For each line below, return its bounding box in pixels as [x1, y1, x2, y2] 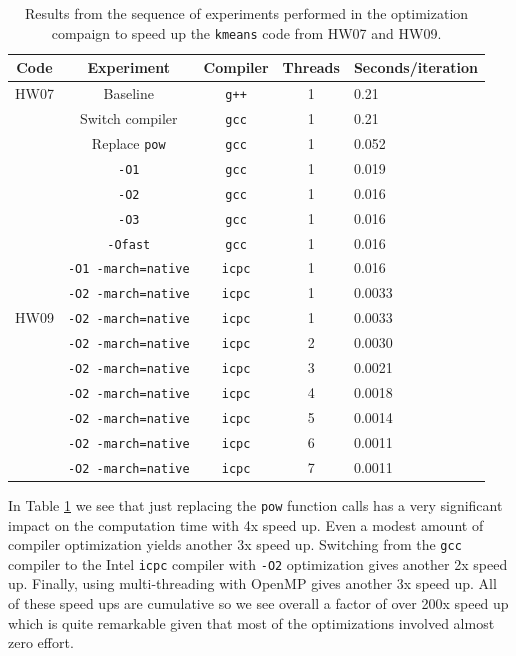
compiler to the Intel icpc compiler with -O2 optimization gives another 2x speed [8, 553, 508, 574]
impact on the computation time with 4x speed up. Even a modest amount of [8, 514, 484, 535]
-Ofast [107, 237, 151, 252]
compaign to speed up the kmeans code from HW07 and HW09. [51, 22, 442, 43]
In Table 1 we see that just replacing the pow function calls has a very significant [8, 494, 503, 515]
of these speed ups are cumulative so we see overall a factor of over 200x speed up [8, 593, 509, 613]
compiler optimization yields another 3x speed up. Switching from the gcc [8, 534, 462, 555]
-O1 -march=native [67, 262, 190, 277]
